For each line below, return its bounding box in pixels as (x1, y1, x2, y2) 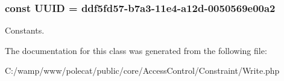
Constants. (5, 24, 45, 37)
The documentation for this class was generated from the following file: (5, 44, 267, 56)
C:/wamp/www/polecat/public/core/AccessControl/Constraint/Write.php (5, 64, 280, 77)
